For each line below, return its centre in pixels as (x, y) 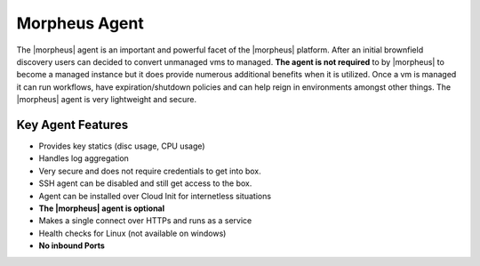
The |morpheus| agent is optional (102, 208)
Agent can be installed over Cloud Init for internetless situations (155, 196)
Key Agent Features (72, 125)
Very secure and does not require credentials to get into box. (150, 171)
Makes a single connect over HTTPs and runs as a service (145, 221)
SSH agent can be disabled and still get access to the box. (145, 183)
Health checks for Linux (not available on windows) (132, 233)
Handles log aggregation (84, 158)
